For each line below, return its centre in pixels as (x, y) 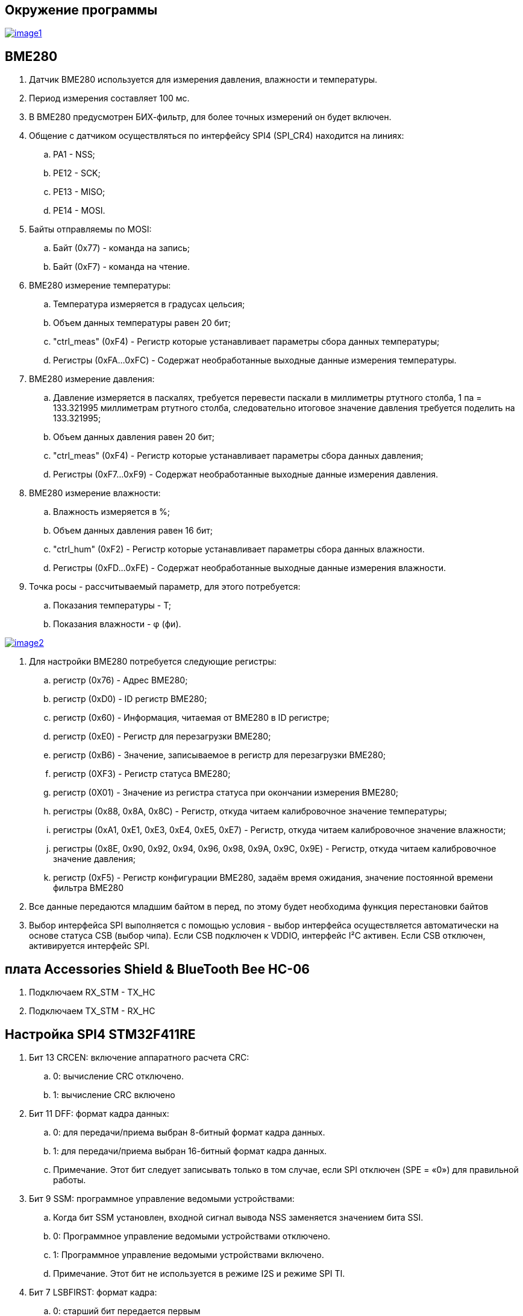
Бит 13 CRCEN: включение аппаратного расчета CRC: (139, 1057)
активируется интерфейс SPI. (89, 946)
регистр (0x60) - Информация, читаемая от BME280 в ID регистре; (191, 718)
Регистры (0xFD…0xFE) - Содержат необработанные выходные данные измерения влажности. (250, 568)
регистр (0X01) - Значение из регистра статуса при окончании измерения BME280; (226, 793)
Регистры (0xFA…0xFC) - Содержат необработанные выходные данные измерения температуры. (255, 360)
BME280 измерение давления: (92, 379)
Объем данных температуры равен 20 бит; (142, 323)
